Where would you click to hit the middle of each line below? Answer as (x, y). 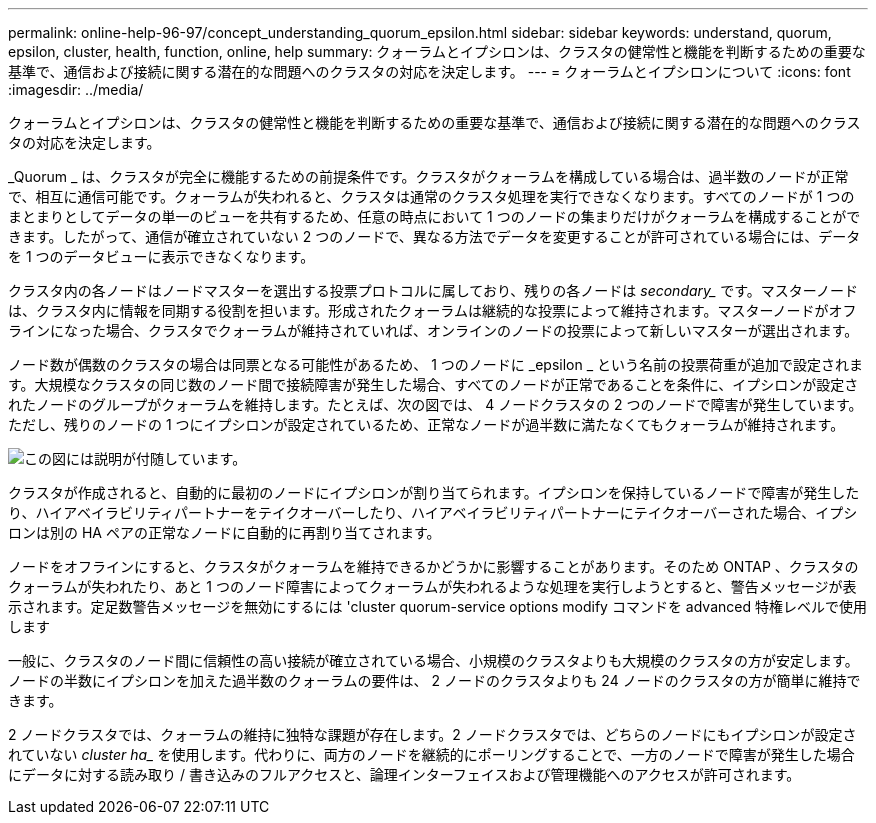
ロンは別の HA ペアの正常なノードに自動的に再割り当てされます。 (224, 532)
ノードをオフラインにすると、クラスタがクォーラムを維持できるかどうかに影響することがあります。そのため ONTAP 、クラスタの (433, 566)
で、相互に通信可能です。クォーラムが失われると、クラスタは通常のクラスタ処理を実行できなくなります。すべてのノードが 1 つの (431, 196)
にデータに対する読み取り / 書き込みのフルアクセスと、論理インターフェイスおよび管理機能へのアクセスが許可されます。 (404, 774)
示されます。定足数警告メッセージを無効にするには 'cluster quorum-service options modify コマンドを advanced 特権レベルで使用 (437, 606)
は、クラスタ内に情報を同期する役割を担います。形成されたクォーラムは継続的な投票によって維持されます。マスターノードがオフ (432, 310)
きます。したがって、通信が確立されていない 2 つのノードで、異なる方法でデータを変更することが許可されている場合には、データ (434, 236)
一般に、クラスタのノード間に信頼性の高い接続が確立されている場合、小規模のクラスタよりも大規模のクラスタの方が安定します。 (433, 660)
